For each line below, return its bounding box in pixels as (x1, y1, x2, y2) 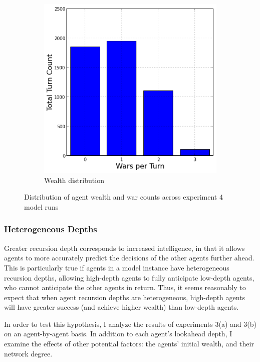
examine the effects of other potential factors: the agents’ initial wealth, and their (4, 338, 254, 349)
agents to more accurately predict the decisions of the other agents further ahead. (4, 252, 254, 263)
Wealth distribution (44, 174, 104, 185)
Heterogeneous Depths (4, 223, 97, 235)
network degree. (4, 348, 53, 358)
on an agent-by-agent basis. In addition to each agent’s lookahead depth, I (4, 328, 232, 339)
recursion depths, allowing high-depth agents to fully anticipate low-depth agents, (4, 272, 254, 283)
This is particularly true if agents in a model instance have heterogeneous (4, 262, 229, 273)
